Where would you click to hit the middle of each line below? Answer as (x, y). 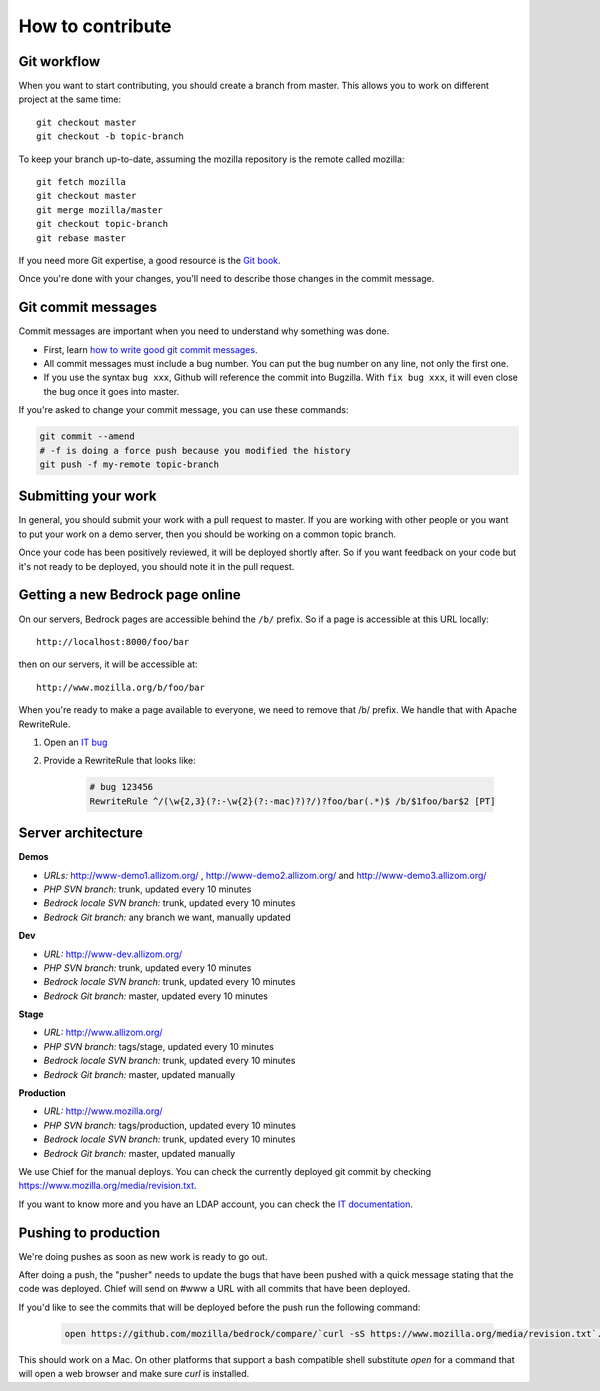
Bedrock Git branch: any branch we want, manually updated (167, 917)
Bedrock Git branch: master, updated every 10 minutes (156, 996)
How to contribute (95, 26)
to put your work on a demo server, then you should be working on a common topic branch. (207, 534)
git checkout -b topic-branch (110, 136)
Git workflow (59, 61)
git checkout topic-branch (102, 224)
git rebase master (81, 238)
